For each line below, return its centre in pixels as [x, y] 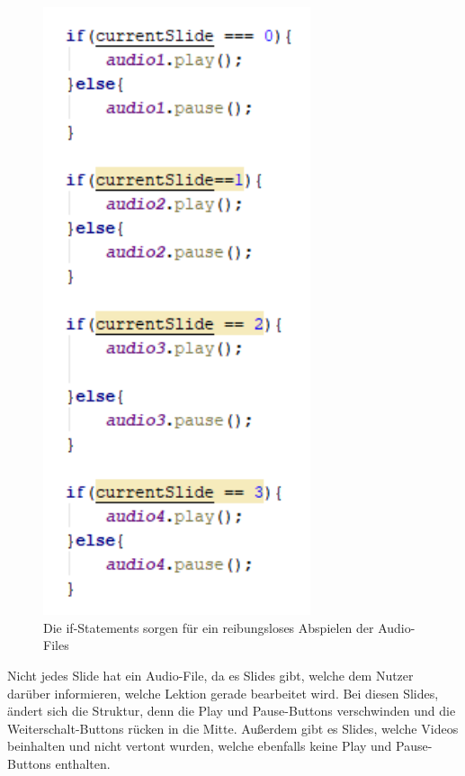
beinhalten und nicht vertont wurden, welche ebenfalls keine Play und [200, 746]
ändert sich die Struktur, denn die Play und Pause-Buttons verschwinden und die [232, 711]
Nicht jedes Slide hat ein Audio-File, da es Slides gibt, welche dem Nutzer [210, 676]
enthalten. [83, 763]
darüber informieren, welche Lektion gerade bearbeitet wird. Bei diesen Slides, [223, 693]
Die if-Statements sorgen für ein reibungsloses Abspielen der [209, 627]
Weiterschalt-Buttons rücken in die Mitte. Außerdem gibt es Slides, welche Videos [233, 728]
